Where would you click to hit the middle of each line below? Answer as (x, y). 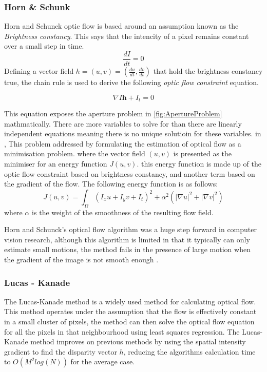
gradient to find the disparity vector (61, 351)
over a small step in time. (44, 46)
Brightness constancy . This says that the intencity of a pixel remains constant (127, 36)
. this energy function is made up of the (199, 164)
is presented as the (203, 153)
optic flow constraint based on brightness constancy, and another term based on (130, 173)
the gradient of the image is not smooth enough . (81, 260)
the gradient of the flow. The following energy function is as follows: (111, 184)
